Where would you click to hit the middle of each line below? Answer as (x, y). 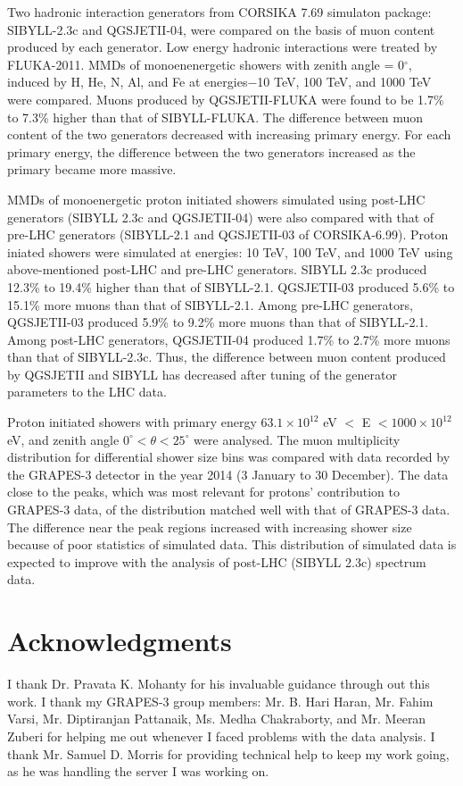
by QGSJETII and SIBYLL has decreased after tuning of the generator (202, 374)
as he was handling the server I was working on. (138, 771)
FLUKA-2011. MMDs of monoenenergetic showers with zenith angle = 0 (206, 64)
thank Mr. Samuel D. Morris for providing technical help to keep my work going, (228, 753)
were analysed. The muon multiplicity (297, 439)
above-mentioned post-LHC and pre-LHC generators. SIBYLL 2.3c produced (217, 269)
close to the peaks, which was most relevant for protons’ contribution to (203, 492)
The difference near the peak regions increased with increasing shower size (210, 527)
